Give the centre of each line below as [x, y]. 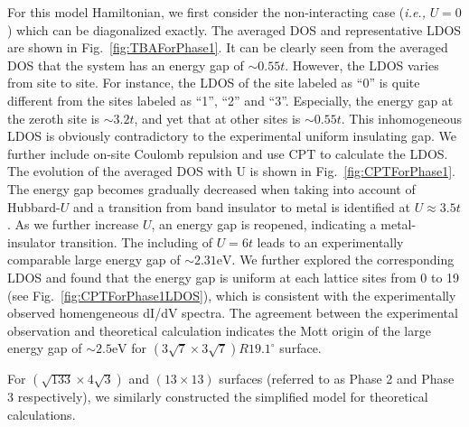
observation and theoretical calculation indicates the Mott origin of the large [219, 330]
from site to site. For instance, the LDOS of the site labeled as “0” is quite [214, 83]
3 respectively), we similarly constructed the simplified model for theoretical [218, 397]
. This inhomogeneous [401, 118]
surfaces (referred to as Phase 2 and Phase [337, 379]
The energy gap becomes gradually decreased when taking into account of [211, 188]
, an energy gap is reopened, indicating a [264, 224]
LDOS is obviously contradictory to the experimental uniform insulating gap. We [232, 136]
